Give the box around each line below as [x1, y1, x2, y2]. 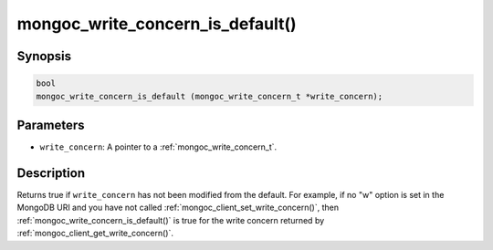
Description [16, 165, 86, 181]
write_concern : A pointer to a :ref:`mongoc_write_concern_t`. [39, 141, 278, 152]
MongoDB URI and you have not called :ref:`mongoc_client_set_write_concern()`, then [16, 202, 340, 214]
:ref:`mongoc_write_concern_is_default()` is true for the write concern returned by [16, 214, 325, 225]
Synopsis [16, 48, 72, 64]
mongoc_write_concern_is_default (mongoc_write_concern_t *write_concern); [36, 91, 383, 101]
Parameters [16, 117, 85, 132]
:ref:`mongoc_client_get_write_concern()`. [16, 228, 173, 239]
